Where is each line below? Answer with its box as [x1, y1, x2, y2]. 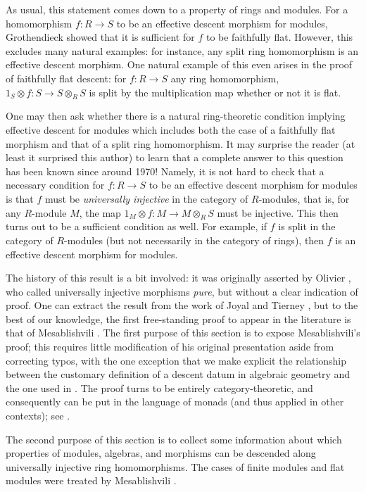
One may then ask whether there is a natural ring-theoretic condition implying [6, 108, 346, 123]
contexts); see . [6, 408, 70, 423]
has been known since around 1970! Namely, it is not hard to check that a [6, 163, 324, 178]
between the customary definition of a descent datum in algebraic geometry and [6, 367, 351, 381]
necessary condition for [6, 177, 105, 192]
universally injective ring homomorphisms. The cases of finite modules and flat [6, 459, 345, 474]
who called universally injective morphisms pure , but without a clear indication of [6, 284, 358, 298]
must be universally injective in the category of [44, 191, 248, 206]
